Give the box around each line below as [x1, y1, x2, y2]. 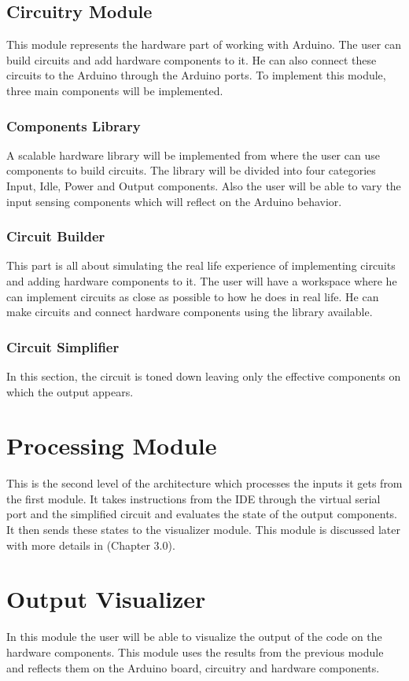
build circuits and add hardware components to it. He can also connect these [6, 51, 377, 68]
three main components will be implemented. [6, 82, 223, 98]
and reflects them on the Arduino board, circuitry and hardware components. [6, 659, 380, 675]
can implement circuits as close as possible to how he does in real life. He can [6, 288, 379, 304]
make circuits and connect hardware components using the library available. [6, 304, 373, 320]
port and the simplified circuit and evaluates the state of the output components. [6, 506, 398, 522]
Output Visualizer [6, 583, 206, 615]
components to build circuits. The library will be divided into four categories [6, 162, 376, 179]
